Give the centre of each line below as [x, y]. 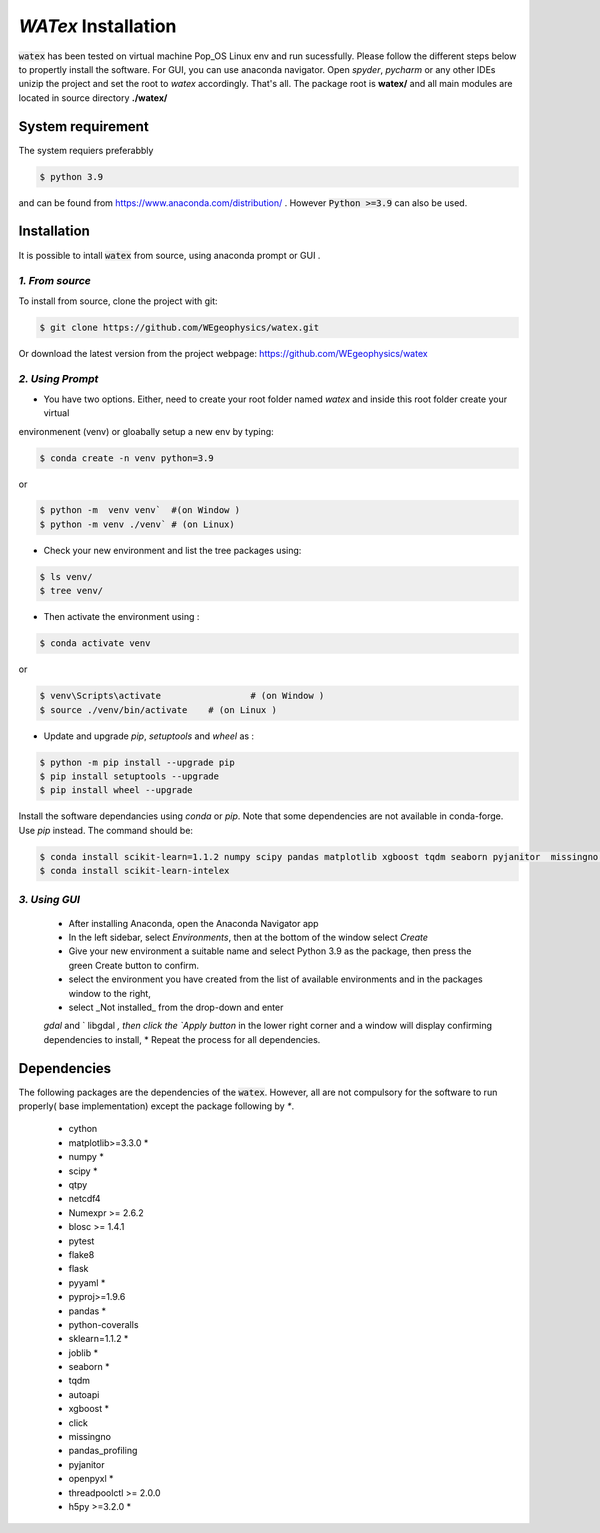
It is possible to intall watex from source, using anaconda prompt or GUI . [169, 255]
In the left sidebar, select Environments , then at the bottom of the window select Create [248, 937]
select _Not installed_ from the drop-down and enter [176, 1007]
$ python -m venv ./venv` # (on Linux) [137, 524]
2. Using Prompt [58, 379]
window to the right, [110, 993]
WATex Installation [97, 26]
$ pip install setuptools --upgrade [129, 776]
